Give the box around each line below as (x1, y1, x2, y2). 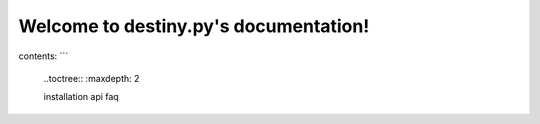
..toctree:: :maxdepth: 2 (43, 72, 140, 84)
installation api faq (43, 91, 119, 103)
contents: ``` (18, 50, 69, 62)
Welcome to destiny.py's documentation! (18, 15, 370, 37)
